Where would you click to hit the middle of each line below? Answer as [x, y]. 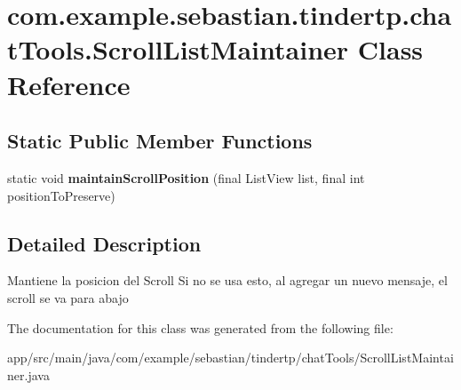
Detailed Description [104, 243]
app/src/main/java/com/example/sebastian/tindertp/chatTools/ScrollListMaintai [230, 358]
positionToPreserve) [61, 195]
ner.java [28, 374]
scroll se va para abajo [68, 297]
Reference [69, 84]
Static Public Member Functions [160, 141]
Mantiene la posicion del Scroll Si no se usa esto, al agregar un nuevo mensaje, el [227, 280]
